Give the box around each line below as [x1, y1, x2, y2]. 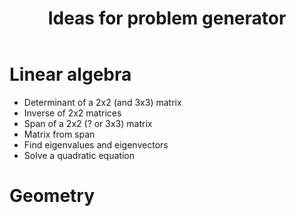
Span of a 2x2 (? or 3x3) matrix [23, 117, 153, 129]
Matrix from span [23, 128, 96, 140]
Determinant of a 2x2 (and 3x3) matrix [23, 96, 182, 108]
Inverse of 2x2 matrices [23, 107, 122, 119]
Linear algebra [9, 63, 132, 86]
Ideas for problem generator [47, 7, 287, 30]
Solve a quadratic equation [23, 149, 135, 161]
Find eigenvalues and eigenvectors [23, 138, 169, 151]
